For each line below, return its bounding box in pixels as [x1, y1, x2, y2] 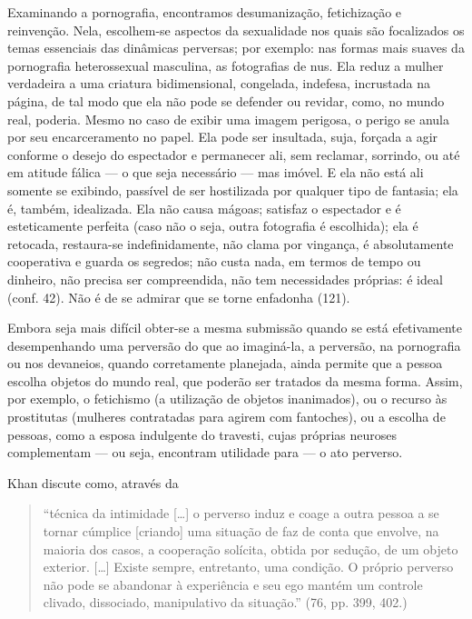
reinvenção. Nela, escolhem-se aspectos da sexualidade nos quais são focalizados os [7, 20, 465, 39]
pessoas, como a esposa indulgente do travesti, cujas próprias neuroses [7, 424, 398, 444]
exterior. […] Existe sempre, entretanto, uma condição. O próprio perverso [43, 557, 454, 576]
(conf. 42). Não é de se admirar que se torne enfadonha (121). [7, 287, 350, 306]
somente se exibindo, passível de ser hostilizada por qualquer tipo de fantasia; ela [7, 180, 458, 199]
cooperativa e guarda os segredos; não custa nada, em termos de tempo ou [7, 252, 421, 271]
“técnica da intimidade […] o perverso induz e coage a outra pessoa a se [43, 504, 439, 523]
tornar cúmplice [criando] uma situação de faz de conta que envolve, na [43, 522, 439, 541]
